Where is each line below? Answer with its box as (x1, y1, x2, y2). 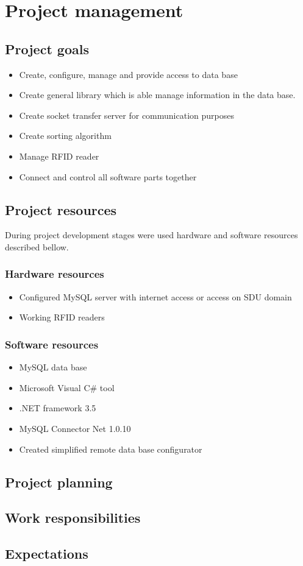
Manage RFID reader (19, 149, 99, 162)
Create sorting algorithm (19, 129, 112, 142)
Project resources (5, 200, 117, 219)
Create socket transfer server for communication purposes (19, 108, 234, 121)
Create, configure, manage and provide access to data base (19, 68, 238, 80)
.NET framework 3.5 (19, 402, 96, 414)
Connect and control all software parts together (19, 170, 197, 183)
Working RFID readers (19, 311, 105, 324)
